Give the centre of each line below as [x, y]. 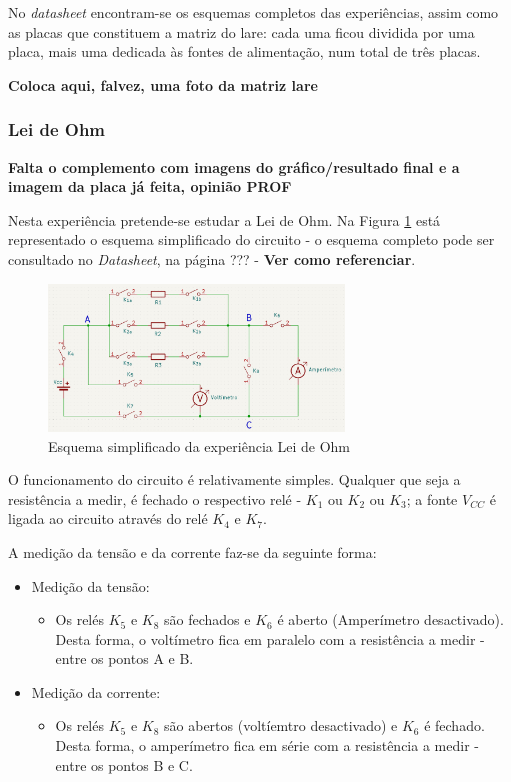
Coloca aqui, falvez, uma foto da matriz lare [163, 84]
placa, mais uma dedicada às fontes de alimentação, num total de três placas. [244, 51]
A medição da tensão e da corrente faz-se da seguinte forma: [192, 551]
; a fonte [432, 498]
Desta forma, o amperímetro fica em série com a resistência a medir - [267, 745]
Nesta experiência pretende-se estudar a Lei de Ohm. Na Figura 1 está [224, 219]
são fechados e [207, 619]
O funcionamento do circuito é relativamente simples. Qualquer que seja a [234, 479]
